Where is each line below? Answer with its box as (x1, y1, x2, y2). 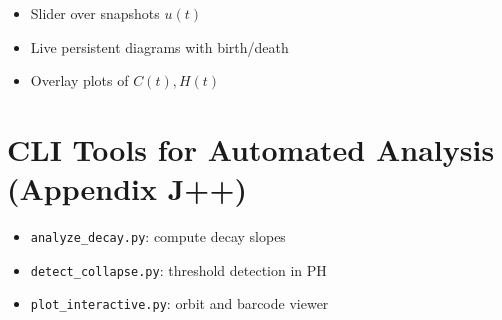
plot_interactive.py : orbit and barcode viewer (30, 293, 329, 314)
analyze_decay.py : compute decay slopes (30, 226, 286, 247)
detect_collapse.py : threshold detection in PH (30, 259, 327, 280)
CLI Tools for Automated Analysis (7, 128, 495, 169)
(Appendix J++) (7, 168, 247, 209)
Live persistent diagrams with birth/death (30, 36, 289, 57)
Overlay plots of (30, 70, 129, 91)
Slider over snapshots (30, 3, 160, 23)
